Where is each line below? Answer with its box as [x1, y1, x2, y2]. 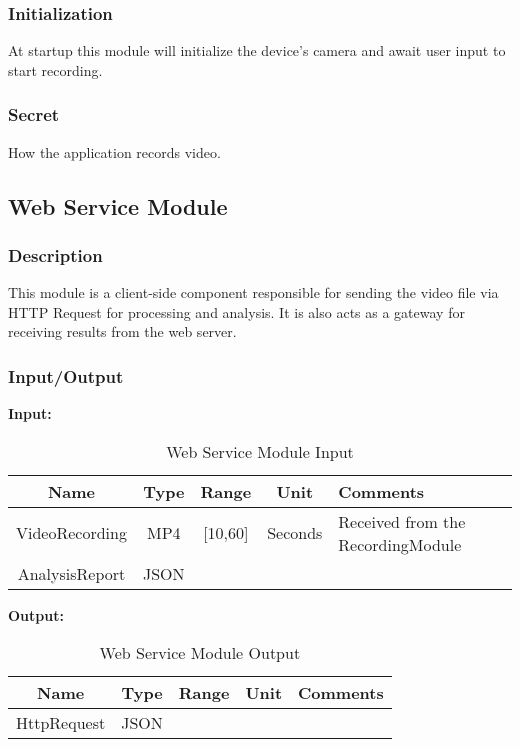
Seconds [267, 521, 323, 545]
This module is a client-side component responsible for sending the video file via [8, 282, 499, 303]
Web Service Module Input [166, 439, 354, 463]
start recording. [8, 59, 103, 80]
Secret [8, 102, 60, 127]
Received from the [338, 509, 466, 533]
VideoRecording [16, 521, 127, 545]
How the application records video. [8, 141, 221, 162]
